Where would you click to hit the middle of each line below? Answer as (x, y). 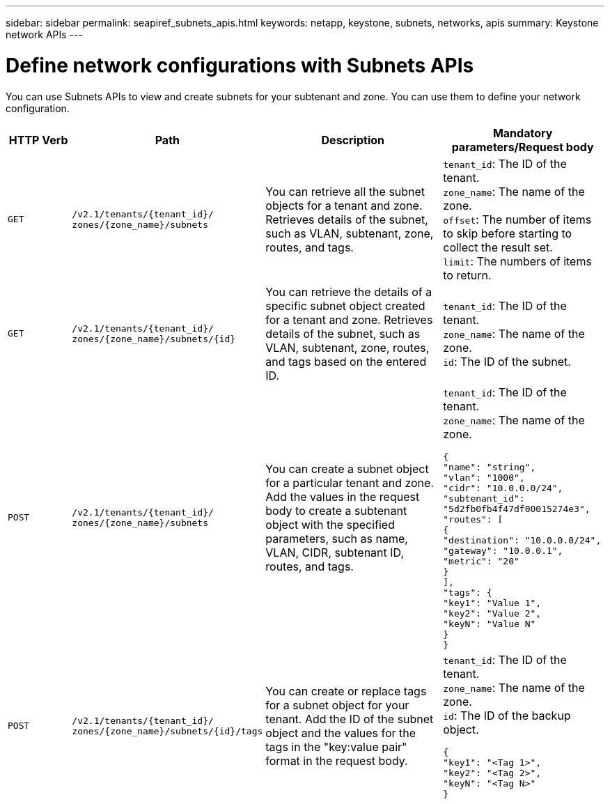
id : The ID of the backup (507, 715)
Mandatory (523, 133)
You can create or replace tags (346, 691)
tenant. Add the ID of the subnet (350, 719)
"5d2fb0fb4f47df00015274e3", (517, 509)
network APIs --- (44, 34)
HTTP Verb (38, 140)
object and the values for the (341, 733)
